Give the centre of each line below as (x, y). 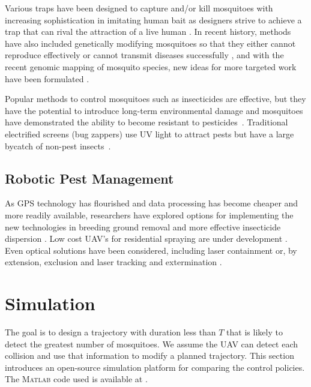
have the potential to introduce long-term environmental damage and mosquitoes (154, 110)
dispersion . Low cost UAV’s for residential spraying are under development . (146, 238)
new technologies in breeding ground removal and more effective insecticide (143, 226)
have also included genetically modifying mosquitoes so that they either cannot (150, 43)
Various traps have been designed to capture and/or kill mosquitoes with (139, 8)
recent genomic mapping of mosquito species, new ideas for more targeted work (151, 66)
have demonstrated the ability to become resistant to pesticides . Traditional (146, 122)
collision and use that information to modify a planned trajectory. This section (149, 355)
